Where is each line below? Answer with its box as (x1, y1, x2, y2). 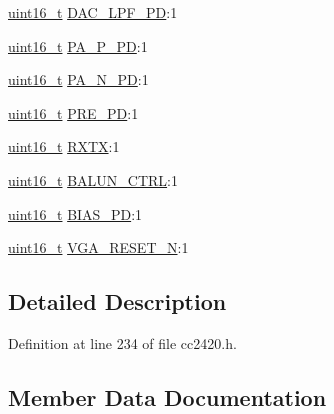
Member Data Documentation (8, 381, 327, 412)
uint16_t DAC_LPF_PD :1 (8, 2, 178, 22)
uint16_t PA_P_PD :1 (8, 35, 148, 56)
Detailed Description (8, 286, 227, 317)
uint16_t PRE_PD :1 (8, 102, 139, 123)
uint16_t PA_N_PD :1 (8, 69, 149, 90)
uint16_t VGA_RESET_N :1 (8, 237, 189, 258)
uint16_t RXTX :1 (8, 136, 120, 157)
